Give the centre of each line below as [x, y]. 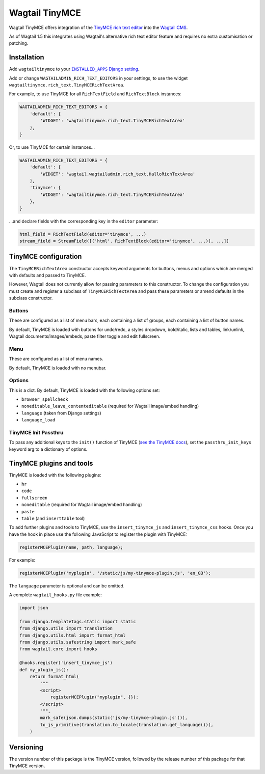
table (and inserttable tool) [53, 519]
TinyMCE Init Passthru [36, 432]
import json [34, 608]
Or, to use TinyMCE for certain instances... [52, 147]
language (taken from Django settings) [61, 413]
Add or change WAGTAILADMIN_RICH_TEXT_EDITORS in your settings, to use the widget [98, 78]
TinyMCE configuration [45, 257]
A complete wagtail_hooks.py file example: [55, 595]
